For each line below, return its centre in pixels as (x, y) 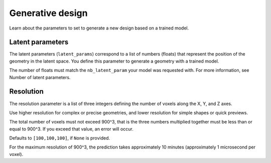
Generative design (48, 13)
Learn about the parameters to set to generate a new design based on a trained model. (99, 28)
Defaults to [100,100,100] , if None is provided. (60, 138)
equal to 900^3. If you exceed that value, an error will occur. (72, 129)
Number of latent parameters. (40, 77)
